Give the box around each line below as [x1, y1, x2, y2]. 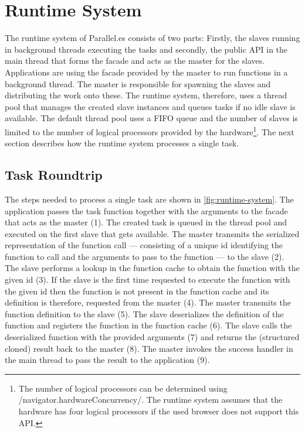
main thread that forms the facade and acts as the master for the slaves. [5, 54, 265, 67]
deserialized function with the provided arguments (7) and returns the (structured [5, 331, 300, 343]
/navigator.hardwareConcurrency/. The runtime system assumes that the [18, 393, 283, 406]
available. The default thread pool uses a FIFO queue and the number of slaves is [5, 112, 298, 124]
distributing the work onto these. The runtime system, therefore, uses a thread [5, 89, 287, 101]
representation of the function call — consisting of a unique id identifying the [5, 239, 283, 251]
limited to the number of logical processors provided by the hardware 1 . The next [5, 124, 294, 138]
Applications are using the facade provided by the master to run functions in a [5, 66, 288, 78]
